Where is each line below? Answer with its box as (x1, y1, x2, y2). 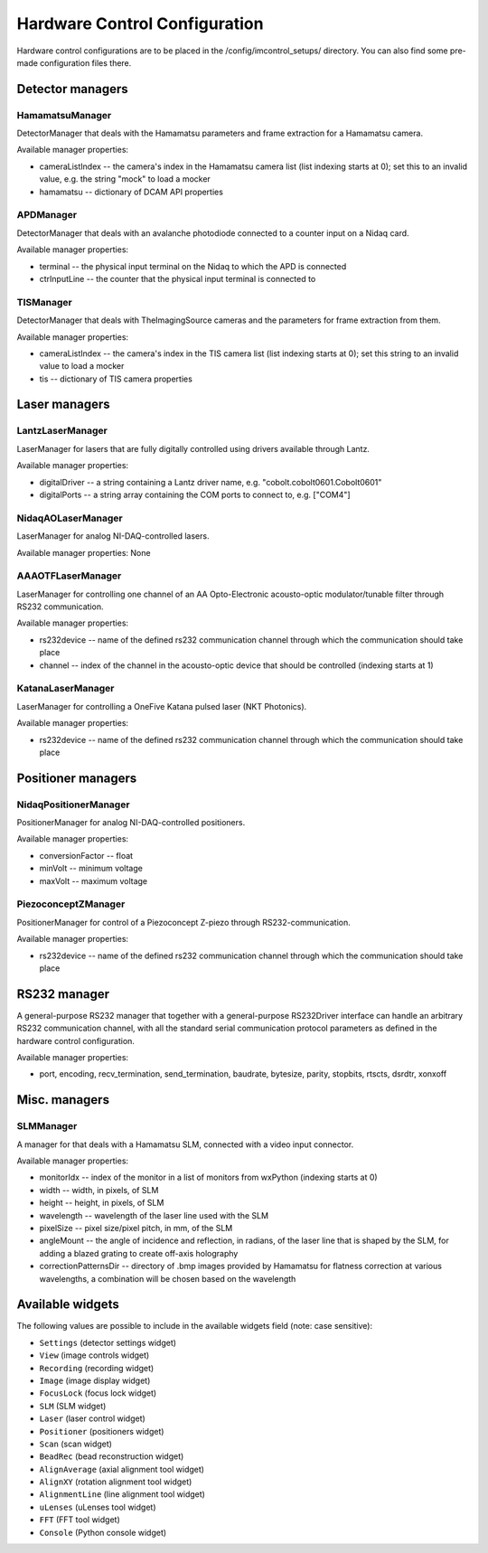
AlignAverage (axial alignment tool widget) (39, 1464, 205, 1474)
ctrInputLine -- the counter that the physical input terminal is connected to (39, 273, 316, 284)
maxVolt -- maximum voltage (39, 875, 148, 886)
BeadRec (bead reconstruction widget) (39, 1451, 184, 1462)
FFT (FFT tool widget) (39, 1514, 121, 1525)
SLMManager (16, 1120, 78, 1133)
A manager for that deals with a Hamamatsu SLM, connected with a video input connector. (16, 1139, 354, 1150)
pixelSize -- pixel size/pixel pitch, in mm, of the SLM (39, 1222, 233, 1233)
